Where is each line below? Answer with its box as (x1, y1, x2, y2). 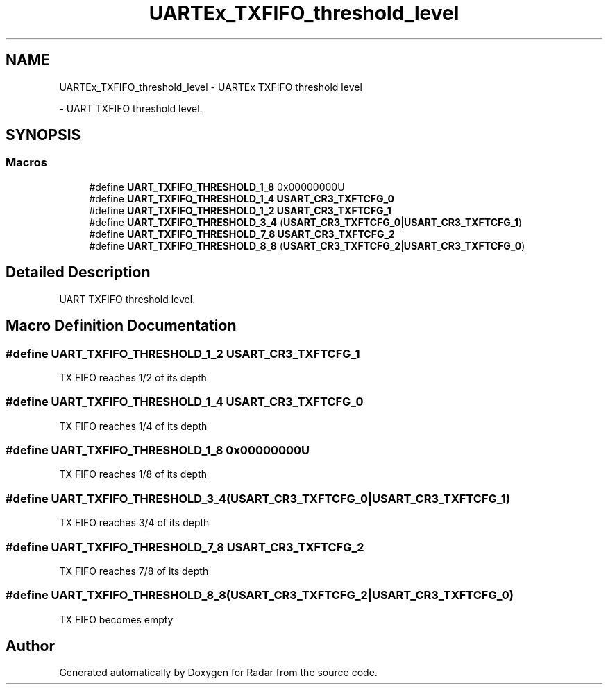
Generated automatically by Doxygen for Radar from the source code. (59, 666, 378, 679)
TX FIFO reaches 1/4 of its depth (59, 420, 208, 432)
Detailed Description (6, 264, 151, 282)
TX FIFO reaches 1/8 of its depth (59, 468, 207, 481)
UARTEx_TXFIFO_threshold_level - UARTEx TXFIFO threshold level (59, 80, 362, 93)
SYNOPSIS (6, 126, 81, 144)
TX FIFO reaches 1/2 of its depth (59, 371, 207, 383)
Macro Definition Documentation (6, 317, 237, 335)
